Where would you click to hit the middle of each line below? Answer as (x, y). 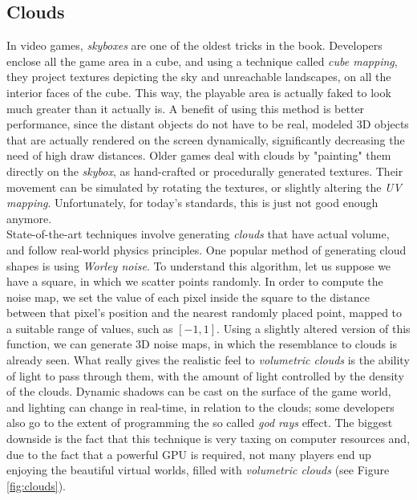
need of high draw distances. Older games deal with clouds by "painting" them (199, 155)
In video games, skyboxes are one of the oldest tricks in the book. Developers (194, 45)
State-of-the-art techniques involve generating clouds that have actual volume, (198, 234)
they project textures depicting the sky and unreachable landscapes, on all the (199, 77)
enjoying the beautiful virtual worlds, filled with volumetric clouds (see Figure (198, 470)
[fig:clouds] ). (36, 485)
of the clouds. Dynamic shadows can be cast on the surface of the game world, (199, 391)
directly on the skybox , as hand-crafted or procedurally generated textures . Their (205, 171)
